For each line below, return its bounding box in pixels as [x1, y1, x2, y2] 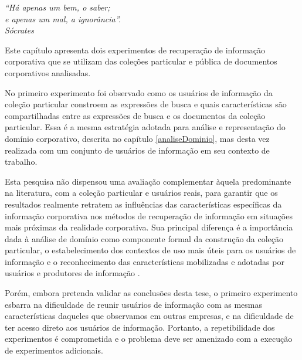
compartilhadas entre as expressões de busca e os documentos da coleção [5, 109, 266, 121]
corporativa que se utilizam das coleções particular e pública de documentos [5, 55, 277, 67]
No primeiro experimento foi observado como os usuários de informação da [5, 86, 273, 99]
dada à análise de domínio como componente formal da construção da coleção [5, 232, 284, 244]
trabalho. [5, 155, 38, 168]
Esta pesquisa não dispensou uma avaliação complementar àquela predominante [5, 175, 291, 187]
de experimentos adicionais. [5, 344, 103, 356]
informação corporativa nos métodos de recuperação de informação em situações [5, 209, 293, 222]
